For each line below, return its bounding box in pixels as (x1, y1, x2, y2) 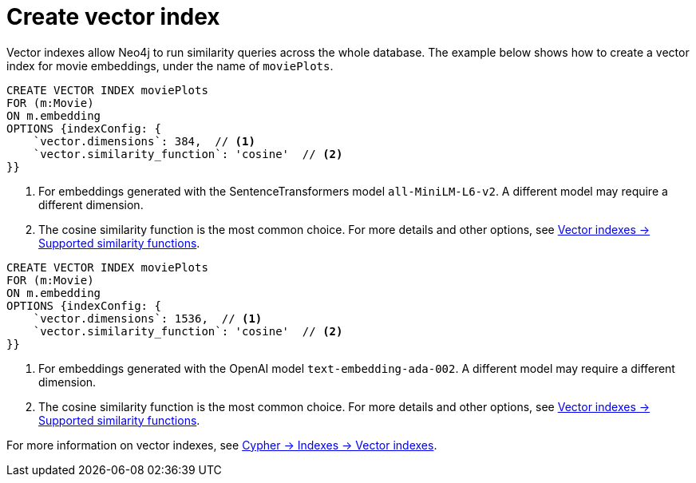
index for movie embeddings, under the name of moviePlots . (6, 58, 334, 73)
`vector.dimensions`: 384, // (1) (33, 134, 255, 148)
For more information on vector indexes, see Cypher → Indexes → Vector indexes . (6, 437, 437, 452)
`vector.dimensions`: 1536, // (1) (33, 311, 263, 325)
